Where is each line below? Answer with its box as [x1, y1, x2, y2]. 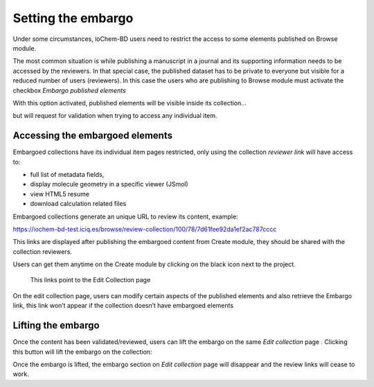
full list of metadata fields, [30, 170, 105, 178]
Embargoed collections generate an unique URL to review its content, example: [12, 212, 238, 221]
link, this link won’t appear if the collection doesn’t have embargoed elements [12, 302, 234, 310]
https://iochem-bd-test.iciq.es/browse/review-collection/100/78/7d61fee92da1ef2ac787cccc [12, 225, 277, 233]
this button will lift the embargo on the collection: [12, 347, 152, 356]
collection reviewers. [12, 247, 73, 256]
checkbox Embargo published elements [12, 86, 126, 94]
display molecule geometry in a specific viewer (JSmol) [30, 180, 188, 189]
